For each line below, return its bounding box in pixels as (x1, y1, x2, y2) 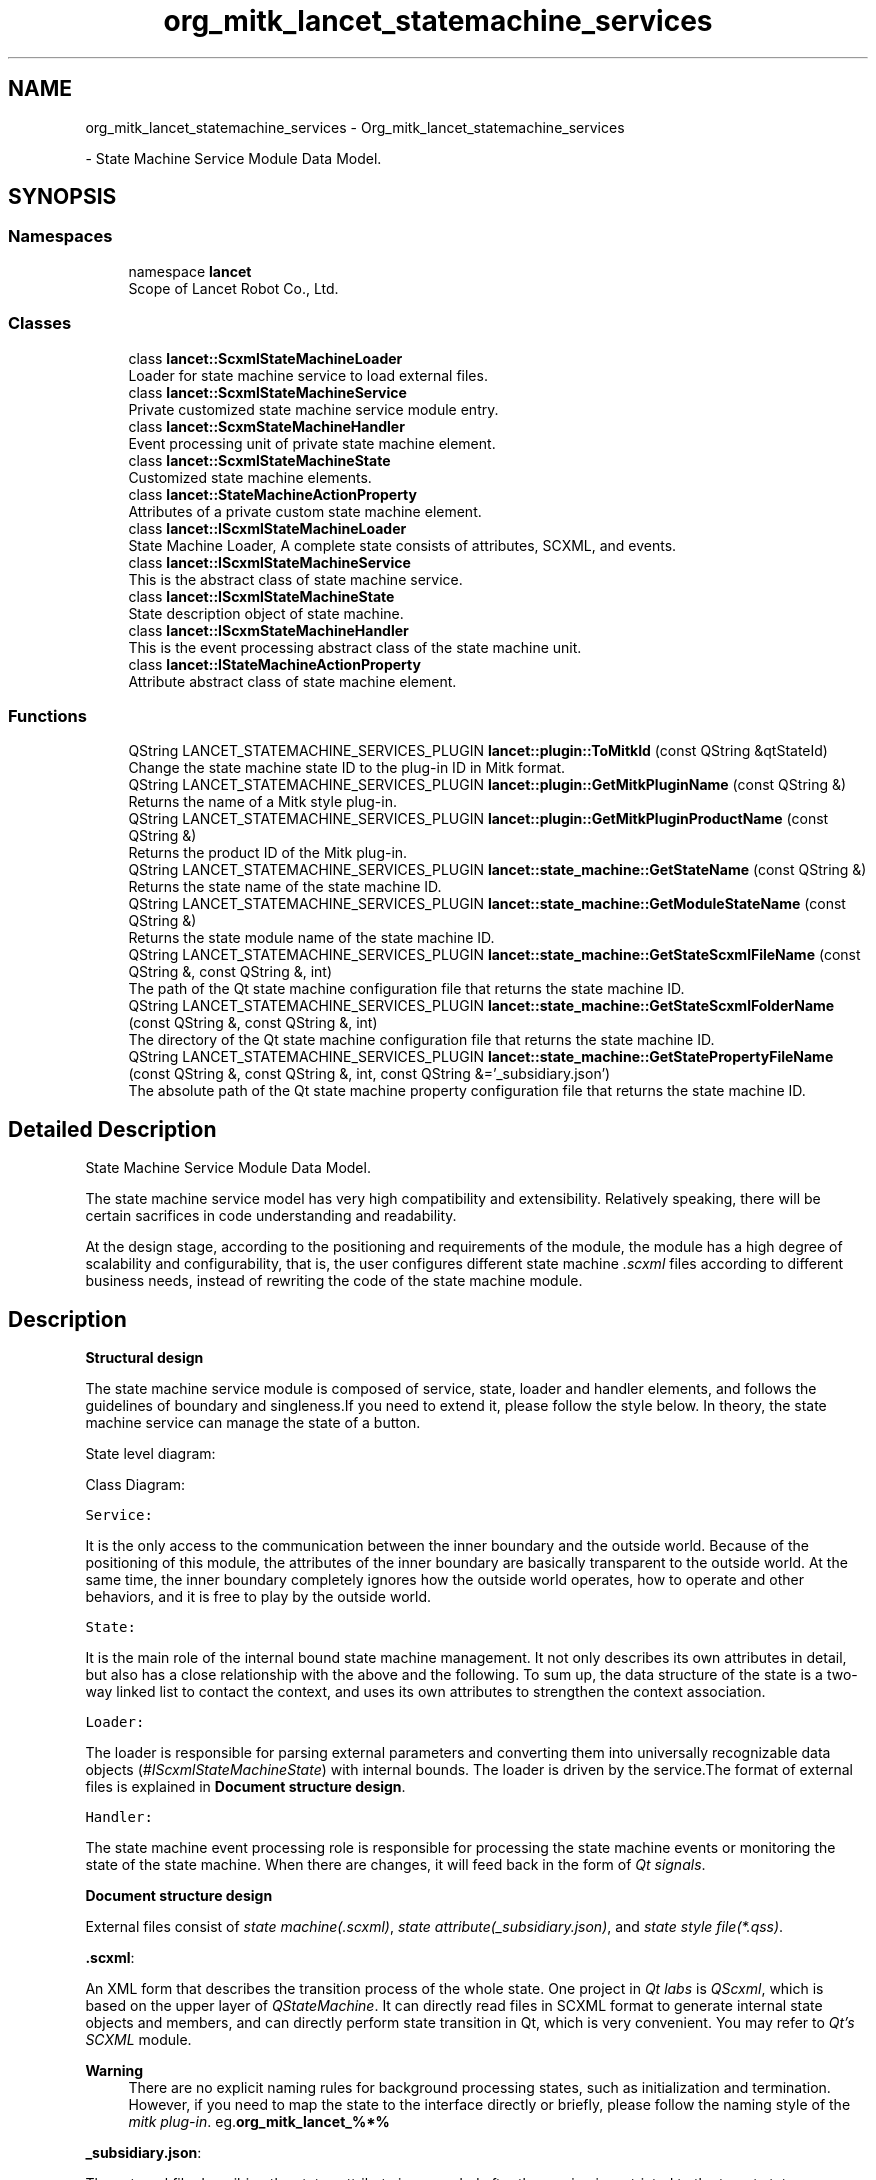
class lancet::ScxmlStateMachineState (128, 451, 391, 469)
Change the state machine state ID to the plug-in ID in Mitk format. (128, 759, 566, 777)
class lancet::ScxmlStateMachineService (128, 383, 407, 401)
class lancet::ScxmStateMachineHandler (128, 417, 405, 435)
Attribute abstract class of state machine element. (128, 672, 457, 690)
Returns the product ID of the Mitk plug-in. (128, 844, 408, 862)
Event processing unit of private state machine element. (128, 434, 496, 452)
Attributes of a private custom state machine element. (128, 502, 482, 520)
